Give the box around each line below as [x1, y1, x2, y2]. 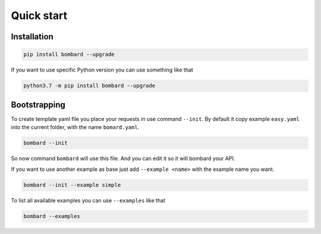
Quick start [11, 9, 68, 22]
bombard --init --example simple [23, 182, 121, 189]
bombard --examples [23, 213, 80, 220]
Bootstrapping [11, 99, 65, 110]
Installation [11, 32, 53, 42]
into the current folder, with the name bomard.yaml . [11, 124, 140, 131]
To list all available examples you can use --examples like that [11, 197, 166, 204]
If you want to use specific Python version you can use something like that [11, 66, 193, 74]
